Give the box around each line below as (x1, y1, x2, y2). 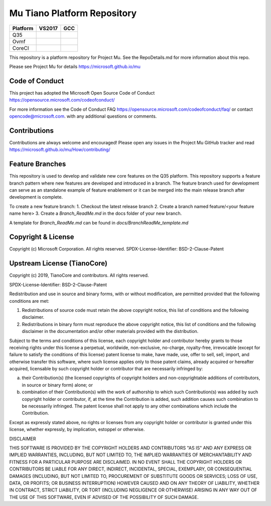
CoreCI (12, 44, 30, 51)
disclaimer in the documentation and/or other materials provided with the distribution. (22, 328, 199, 334)
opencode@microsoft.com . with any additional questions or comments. (9, 113, 157, 119)
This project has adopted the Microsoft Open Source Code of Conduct (9, 90, 155, 96)
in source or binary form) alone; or (22, 382, 93, 388)
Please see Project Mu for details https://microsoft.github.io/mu (9, 63, 141, 69)
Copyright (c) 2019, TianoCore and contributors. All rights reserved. (9, 272, 149, 279)
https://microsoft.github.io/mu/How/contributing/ (9, 146, 110, 153)
